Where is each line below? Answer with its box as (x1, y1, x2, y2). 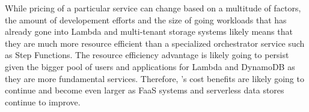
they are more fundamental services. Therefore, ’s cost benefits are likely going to (5, 72, 304, 84)
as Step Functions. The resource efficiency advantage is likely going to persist (5, 49, 289, 61)
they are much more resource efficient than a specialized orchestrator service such (5, 37, 305, 49)
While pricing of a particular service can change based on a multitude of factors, (5, 2, 301, 14)
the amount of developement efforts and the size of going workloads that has (5, 13, 287, 26)
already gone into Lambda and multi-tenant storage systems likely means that (5, 25, 293, 38)
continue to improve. (5, 95, 81, 108)
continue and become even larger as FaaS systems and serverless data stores (5, 84, 284, 96)
